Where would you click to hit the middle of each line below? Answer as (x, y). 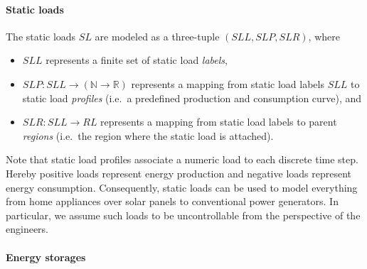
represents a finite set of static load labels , (137, 60)
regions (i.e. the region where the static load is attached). (148, 135)
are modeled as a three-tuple (157, 36)
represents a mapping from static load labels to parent (219, 122)
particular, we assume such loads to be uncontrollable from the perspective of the (183, 215)
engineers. (27, 229)
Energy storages (46, 257)
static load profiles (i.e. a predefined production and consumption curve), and (192, 98)
